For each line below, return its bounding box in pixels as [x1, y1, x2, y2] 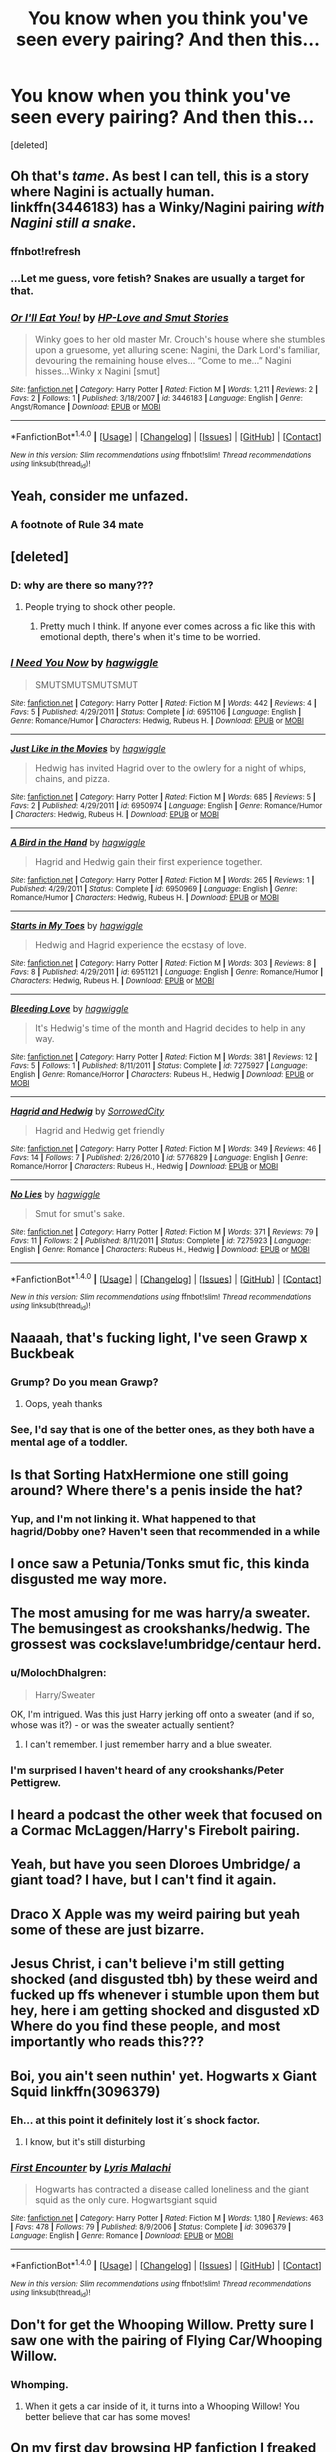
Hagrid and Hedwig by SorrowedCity [10, 1105, 165, 1117]
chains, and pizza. [34, 772, 110, 784]
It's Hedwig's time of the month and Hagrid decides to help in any [34, 1022, 306, 1034]
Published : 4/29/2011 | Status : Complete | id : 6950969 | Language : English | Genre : [10, 883, 298, 894]
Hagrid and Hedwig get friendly [34, 1124, 165, 1136]
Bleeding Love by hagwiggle [10, 1002, 129, 1014]
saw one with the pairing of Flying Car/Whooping [10, 2332, 323, 2349]
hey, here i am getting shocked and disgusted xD [10, 2002, 320, 2019]
